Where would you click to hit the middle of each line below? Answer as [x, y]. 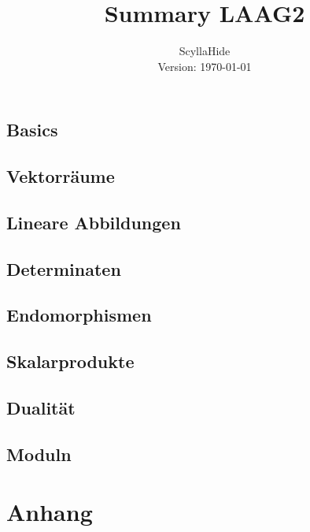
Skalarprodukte [70, 361]
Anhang [50, 512]
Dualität [41, 407]
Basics [32, 130]
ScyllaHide [205, 51]
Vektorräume [61, 176]
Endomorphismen [79, 315]
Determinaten [64, 268]
